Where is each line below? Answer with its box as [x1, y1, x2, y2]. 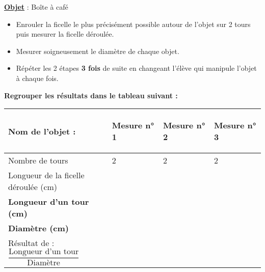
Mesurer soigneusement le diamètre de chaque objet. [16, 45, 179, 56]
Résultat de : [8, 237, 55, 249]
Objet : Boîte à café [4, 2, 68, 12]
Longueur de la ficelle [8, 169, 85, 181]
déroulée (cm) [8, 181, 58, 193]
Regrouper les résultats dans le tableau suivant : [4, 90, 178, 100]
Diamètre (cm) [8, 222, 69, 234]
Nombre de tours [8, 154, 68, 167]
